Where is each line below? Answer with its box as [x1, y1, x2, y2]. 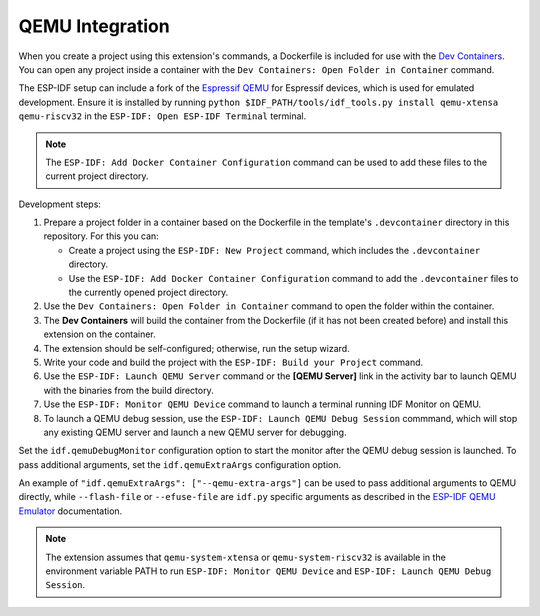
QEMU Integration [18, 15, 170, 37]
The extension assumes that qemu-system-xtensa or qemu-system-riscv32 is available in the [45, 551, 447, 563]
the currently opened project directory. [68, 286, 229, 299]
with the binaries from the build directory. [43, 384, 214, 396]
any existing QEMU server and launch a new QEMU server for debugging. [43, 426, 347, 438]
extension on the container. [43, 328, 157, 340]
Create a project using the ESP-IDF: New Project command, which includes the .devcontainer [68, 244, 481, 256]
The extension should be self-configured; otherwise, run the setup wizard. [43, 342, 350, 354]
